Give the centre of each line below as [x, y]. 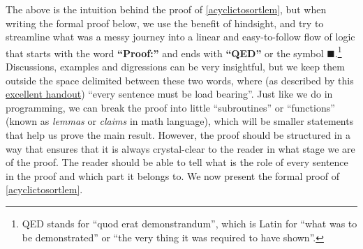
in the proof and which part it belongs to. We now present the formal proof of [172, 175]
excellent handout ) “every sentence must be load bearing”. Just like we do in [169, 94]
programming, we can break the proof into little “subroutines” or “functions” [170, 107]
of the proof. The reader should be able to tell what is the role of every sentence [177, 162]
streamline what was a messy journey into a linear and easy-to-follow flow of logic [180, 37]
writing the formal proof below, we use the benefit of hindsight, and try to [165, 23]
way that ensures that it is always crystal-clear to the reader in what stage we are [180, 148]
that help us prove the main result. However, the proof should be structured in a [178, 135]
